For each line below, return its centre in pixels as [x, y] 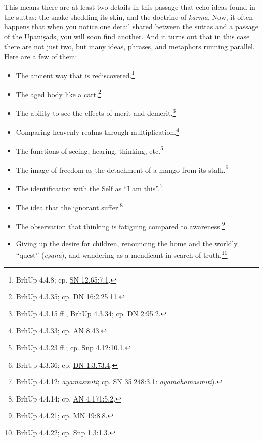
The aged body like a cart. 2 [58, 93]
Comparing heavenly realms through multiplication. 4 [98, 131]
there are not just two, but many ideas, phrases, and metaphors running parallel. [129, 46]
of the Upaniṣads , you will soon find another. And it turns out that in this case [127, 36]
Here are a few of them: [41, 56]
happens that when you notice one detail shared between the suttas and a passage [131, 27]
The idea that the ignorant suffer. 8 [70, 206]
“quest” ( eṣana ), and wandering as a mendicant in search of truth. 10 [122, 254]
